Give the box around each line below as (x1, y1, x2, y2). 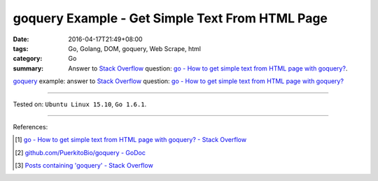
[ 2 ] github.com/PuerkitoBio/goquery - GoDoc (15, 148, 146, 157)
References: (13, 122, 48, 131)
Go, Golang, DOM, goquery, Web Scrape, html (68, 44, 201, 52)
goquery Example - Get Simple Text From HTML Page (13, 10, 328, 26)
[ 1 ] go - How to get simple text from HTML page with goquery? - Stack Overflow (15, 136, 247, 144)
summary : (13, 64, 44, 73)
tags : (13, 44, 29, 52)
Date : (13, 35, 29, 43)
